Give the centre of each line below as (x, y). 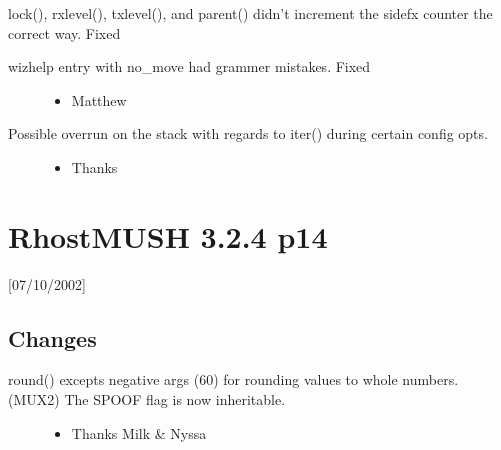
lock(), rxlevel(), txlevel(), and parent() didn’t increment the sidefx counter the (250, 13)
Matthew (99, 99)
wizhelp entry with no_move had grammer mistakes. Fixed (189, 66)
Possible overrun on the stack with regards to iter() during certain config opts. (248, 133)
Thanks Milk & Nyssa (139, 432)
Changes (52, 337)
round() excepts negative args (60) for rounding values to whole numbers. (233, 379)
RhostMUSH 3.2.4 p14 (168, 235)
